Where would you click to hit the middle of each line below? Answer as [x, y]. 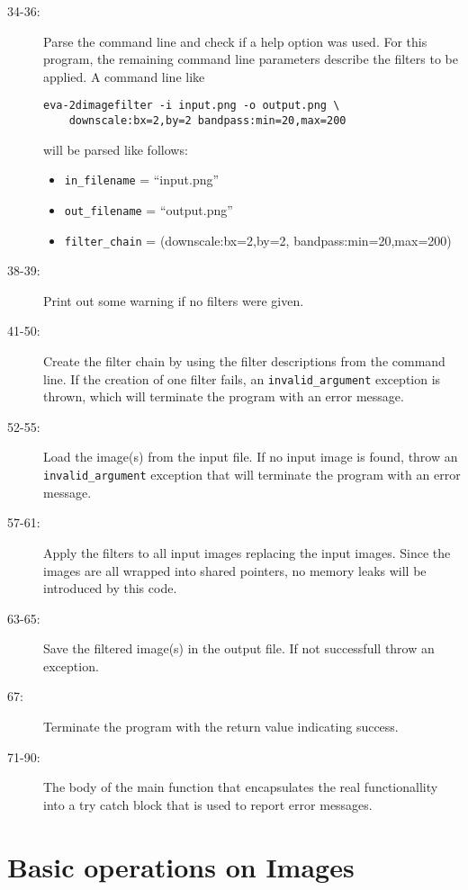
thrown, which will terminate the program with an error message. [224, 396]
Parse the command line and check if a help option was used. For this [235, 41]
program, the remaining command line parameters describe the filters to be [251, 59]
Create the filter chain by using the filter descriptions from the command [244, 361]
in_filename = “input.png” [142, 180]
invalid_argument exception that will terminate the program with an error [252, 475]
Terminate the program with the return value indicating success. [221, 727]
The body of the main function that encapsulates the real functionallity [241, 787]
